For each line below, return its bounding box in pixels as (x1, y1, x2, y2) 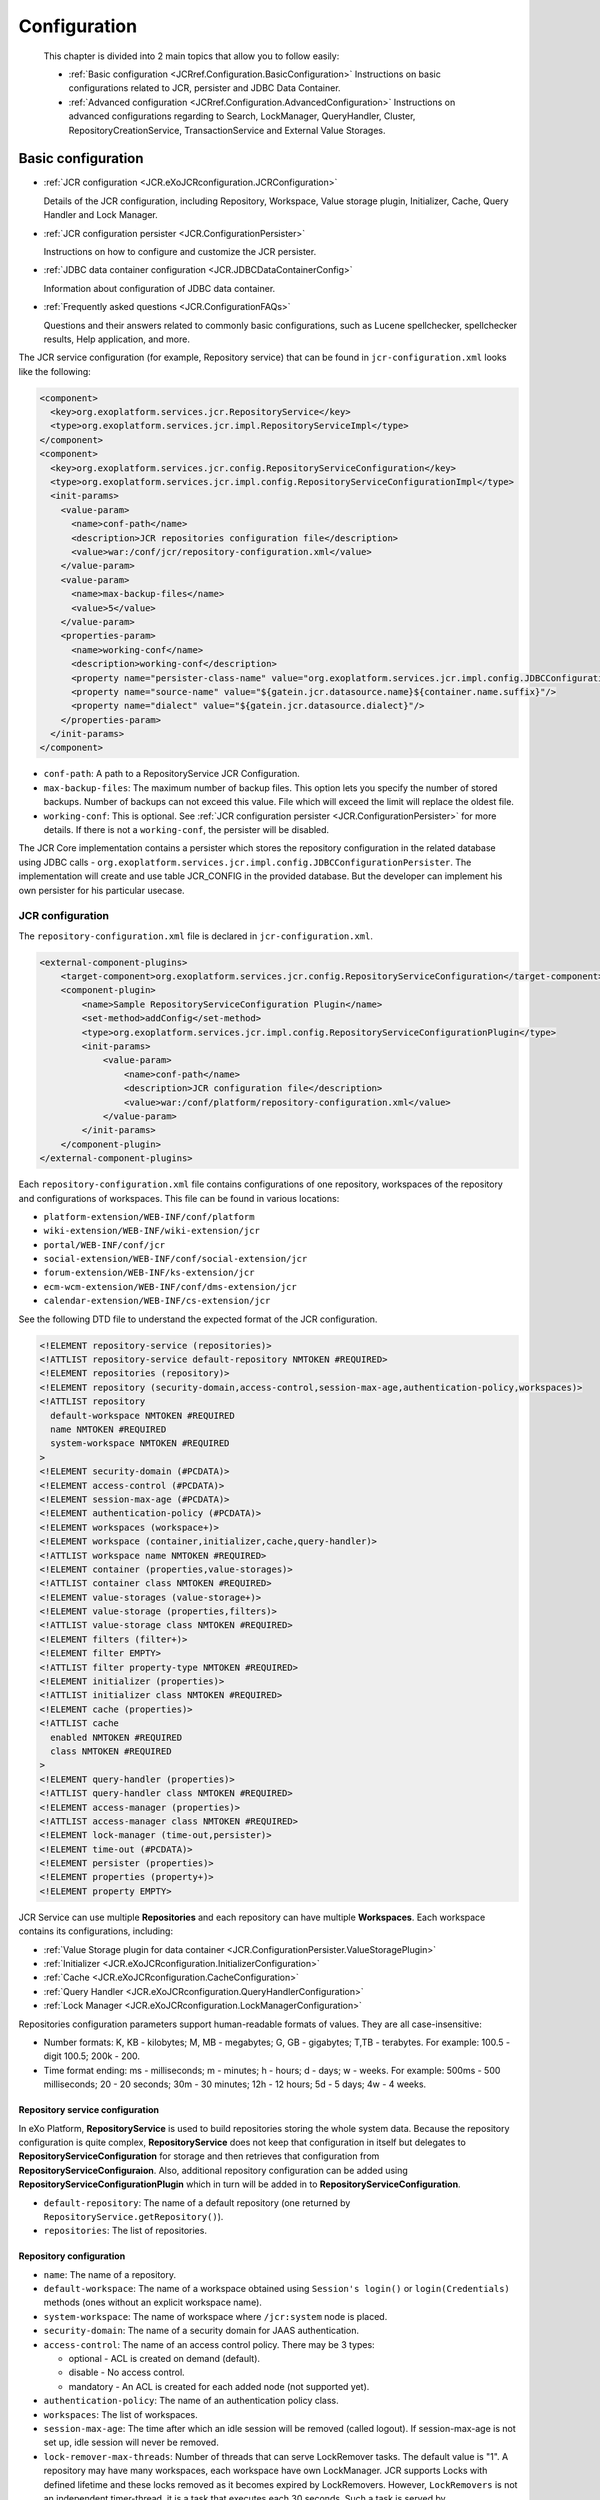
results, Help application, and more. (43, 333, 190, 345)
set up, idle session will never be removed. (43, 2436, 219, 2449)
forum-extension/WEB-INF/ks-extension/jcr (43, 1267, 255, 1279)
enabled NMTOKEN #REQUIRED (50, 1731, 183, 1743)
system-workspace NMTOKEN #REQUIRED (50, 1438, 230, 1449)
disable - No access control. (68, 2366, 185, 2379)
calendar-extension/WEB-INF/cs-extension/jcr (43, 1295, 271, 1307)
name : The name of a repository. (43, 2268, 177, 2280)
